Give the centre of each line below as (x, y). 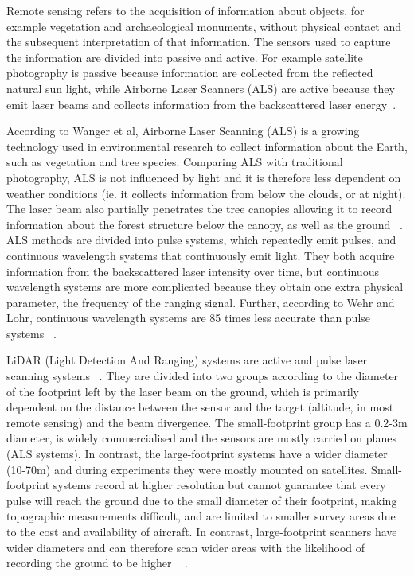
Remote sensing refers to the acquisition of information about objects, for (186, 10)
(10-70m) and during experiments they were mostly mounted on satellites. (187, 469)
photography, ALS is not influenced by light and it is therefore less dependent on (204, 177)
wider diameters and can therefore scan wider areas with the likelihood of (186, 547)
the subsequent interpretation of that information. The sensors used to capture (199, 42)
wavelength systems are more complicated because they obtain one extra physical (205, 287)
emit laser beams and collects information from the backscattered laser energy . (201, 104)
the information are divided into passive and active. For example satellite (185, 57)
